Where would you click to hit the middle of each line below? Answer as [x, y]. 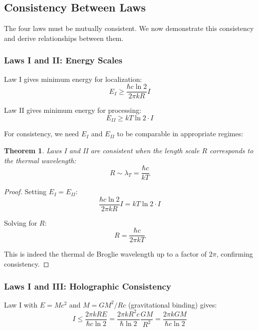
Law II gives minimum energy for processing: [73, 110]
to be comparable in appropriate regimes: [180, 134]
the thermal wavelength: [40, 160]
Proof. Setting [25, 191]
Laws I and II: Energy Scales [63, 60]
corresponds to [232, 150]
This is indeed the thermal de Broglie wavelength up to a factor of [106, 254]
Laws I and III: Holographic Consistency [88, 286]
